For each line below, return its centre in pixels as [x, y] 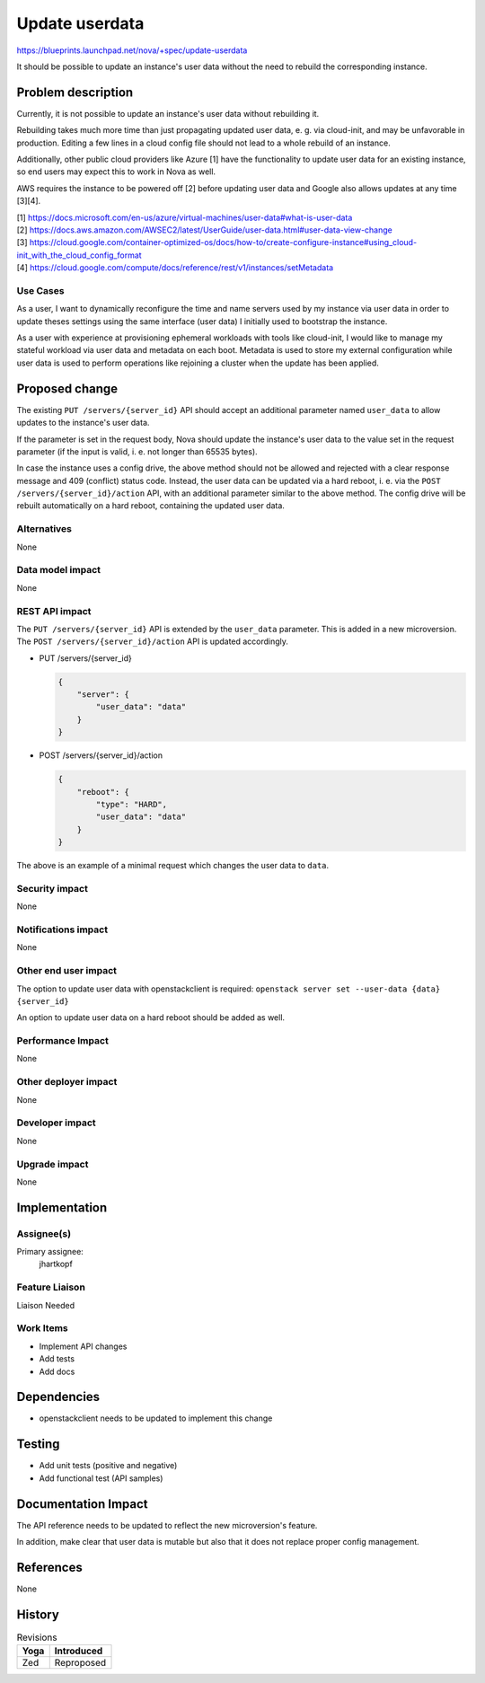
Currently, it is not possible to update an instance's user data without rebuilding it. [168, 113]
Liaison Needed [46, 1305]
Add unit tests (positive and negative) [108, 1466]
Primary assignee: [50, 1252]
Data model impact [59, 570]
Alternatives [44, 529]
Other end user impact [66, 971]
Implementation [62, 1207]
